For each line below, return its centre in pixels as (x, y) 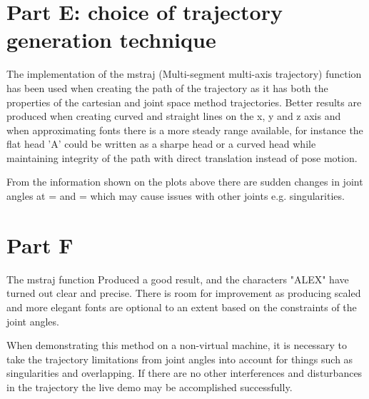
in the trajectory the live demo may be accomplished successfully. (150, 387)
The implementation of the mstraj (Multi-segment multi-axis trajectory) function (184, 74)
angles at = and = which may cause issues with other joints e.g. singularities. (176, 196)
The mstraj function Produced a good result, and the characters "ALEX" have (178, 279)
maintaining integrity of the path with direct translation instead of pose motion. (182, 157)
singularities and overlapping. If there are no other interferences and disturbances (184, 373)
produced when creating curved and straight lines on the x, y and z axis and (174, 116)
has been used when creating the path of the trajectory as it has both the (167, 87)
